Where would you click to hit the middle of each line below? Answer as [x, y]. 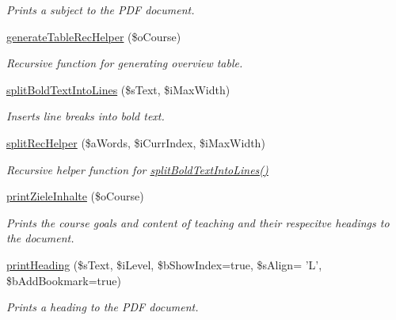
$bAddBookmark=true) [64, 280]
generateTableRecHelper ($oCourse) [94, 36]
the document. [40, 238]
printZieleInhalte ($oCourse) [75, 196]
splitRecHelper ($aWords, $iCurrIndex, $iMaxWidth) [136, 142]
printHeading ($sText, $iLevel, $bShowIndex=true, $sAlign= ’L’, [164, 264]
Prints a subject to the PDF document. [101, 10]
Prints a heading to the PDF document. [103, 307]
